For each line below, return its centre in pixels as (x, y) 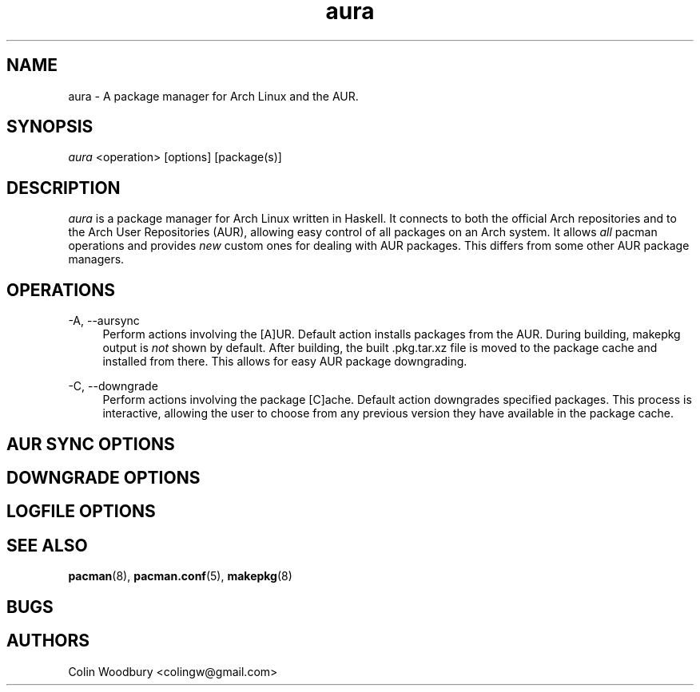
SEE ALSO (47, 545)
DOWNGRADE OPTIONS (103, 477)
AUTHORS (48, 641)
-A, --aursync (104, 321)
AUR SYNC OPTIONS (91, 444)
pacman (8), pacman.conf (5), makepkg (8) (180, 576)
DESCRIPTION (64, 188)
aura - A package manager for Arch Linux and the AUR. (213, 96)
